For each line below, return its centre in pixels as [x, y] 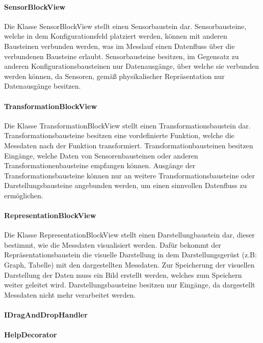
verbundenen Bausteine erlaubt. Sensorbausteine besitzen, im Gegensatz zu [122, 56]
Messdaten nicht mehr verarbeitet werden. [70, 294]
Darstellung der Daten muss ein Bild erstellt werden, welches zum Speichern [123, 274]
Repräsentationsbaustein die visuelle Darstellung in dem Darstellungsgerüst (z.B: [130, 255]
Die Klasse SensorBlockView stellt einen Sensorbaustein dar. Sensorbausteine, [125, 26]
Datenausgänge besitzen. [43, 86]
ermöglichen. [24, 195]
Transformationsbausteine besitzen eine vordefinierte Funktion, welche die [119, 135]
